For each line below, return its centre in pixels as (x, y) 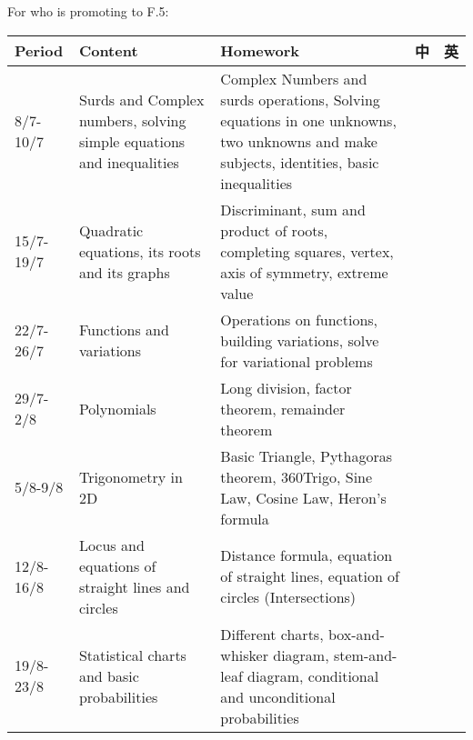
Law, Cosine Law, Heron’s (303, 497)
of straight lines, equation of (310, 576)
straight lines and (134, 586)
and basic (109, 675)
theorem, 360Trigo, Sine (297, 476)
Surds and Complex (141, 99)
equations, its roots (140, 251)
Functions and (124, 330)
